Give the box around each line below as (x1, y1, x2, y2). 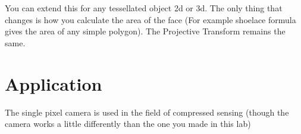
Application (5, 71, 102, 95)
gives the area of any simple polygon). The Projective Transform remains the (5, 25, 286, 37)
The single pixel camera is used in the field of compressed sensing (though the (5, 106, 289, 118)
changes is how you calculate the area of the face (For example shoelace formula (5, 13, 296, 25)
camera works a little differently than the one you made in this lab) (5, 117, 251, 130)
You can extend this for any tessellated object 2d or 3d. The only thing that (5, 2, 283, 14)
